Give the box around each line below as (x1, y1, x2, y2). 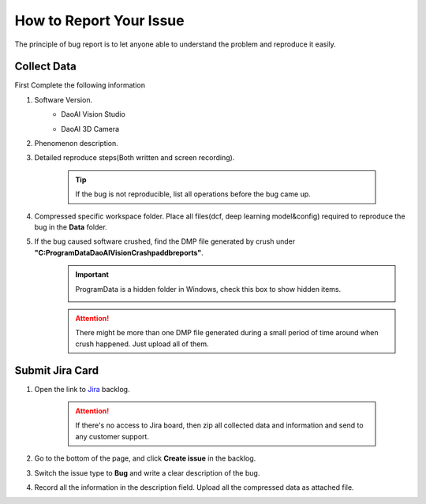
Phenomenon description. (34, 139, 118, 148)
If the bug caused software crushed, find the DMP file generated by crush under (34, 237, 296, 246)
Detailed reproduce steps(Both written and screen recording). (34, 153, 235, 162)
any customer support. (75, 431, 150, 441)
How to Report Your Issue (14, 12, 185, 29)
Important (75, 270, 110, 279)
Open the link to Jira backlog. (34, 384, 130, 394)
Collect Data (14, 60, 77, 73)
